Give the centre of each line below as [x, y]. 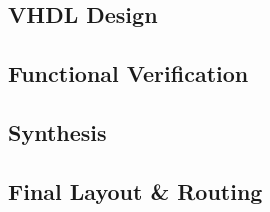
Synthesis [57, 131]
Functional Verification [128, 73]
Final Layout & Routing [135, 190]
